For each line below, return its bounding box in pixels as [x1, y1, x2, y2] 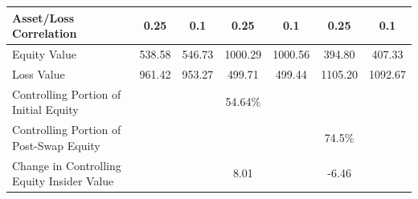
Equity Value [12, 45, 76, 62]
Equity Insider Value [12, 173, 114, 189]
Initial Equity [12, 101, 79, 118]
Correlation [12, 25, 77, 42]
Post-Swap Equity [12, 136, 100, 153]
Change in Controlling [12, 156, 121, 173]
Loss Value [12, 65, 65, 82]
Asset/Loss [12, 9, 75, 26]
